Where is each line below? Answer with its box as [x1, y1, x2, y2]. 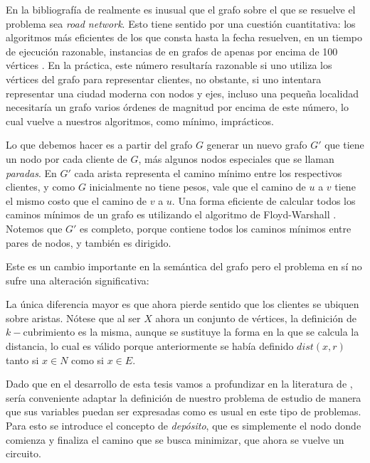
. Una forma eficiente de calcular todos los [171, 193, 356, 208]
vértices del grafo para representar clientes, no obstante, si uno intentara [6, 71, 322, 86]
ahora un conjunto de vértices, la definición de [155, 310, 356, 325]
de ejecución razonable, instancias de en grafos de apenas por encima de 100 [6, 43, 338, 58]
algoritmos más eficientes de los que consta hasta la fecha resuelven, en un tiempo [6, 30, 363, 45]
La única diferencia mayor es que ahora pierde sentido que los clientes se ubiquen [6, 297, 359, 312]
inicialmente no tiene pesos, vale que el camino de [89, 179, 306, 194]
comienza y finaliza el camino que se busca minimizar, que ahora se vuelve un [6, 432, 344, 447]
